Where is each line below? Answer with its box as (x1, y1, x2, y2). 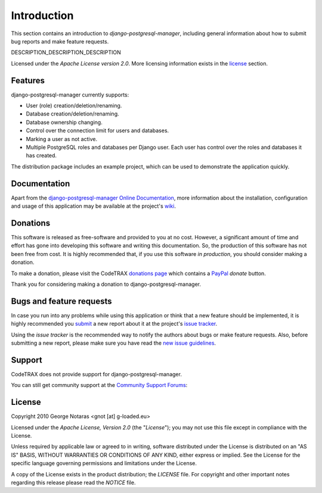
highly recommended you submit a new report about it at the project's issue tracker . (11, 320, 218, 327)
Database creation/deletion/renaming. (26, 110, 119, 117)
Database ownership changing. (26, 118, 103, 126)
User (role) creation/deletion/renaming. (26, 102, 122, 110)
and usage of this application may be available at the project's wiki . (11, 202, 176, 210)
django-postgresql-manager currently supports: (11, 91, 129, 98)
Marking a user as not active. (26, 135, 98, 142)
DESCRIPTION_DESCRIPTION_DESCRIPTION (11, 49, 122, 56)
